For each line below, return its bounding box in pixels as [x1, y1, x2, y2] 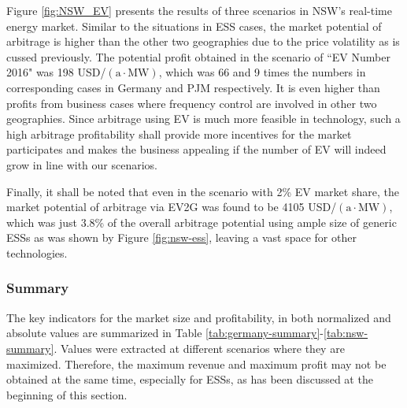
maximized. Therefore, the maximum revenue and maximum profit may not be [6, 355, 387, 372]
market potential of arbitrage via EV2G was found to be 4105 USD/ [6, 198, 337, 215]
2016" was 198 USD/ [6, 64, 106, 80]
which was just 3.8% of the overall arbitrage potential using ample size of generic [6, 213, 397, 230]
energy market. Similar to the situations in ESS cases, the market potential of [6, 17, 382, 34]
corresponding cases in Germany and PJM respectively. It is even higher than [6, 79, 380, 95]
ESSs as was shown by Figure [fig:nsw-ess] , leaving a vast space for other [6, 229, 357, 246]
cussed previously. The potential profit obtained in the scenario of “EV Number [6, 48, 390, 65]
